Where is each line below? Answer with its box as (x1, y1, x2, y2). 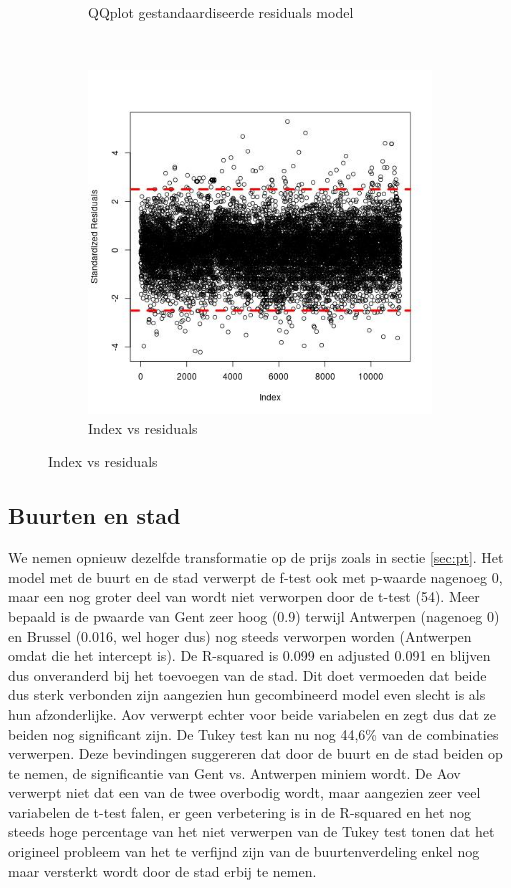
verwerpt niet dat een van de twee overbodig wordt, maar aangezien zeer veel (8, 782, 481, 803)
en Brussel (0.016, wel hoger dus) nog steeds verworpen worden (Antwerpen (8, 625, 472, 646)
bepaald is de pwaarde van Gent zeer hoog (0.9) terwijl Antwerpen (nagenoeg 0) (8, 605, 500, 626)
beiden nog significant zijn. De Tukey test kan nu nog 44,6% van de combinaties (8, 723, 499, 744)
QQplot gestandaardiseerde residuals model (88, 2, 354, 22)
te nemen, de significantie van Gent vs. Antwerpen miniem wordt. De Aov (8, 762, 461, 783)
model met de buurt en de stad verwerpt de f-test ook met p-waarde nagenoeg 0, (8, 566, 503, 587)
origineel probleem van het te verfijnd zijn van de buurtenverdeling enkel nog (8, 841, 480, 862)
